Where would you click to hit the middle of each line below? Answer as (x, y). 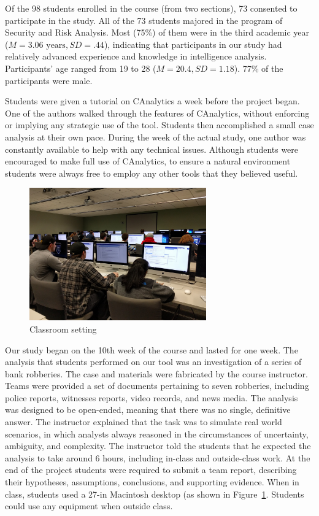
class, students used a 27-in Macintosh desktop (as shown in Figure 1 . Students (155, 494)
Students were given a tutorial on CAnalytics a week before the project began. (152, 101)
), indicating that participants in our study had (193, 44)
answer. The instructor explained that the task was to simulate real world (144, 422)
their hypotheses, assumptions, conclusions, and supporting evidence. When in (152, 482)
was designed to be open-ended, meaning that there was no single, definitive (148, 410)
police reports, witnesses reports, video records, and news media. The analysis (152, 397)
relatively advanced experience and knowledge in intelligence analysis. (136, 56)
